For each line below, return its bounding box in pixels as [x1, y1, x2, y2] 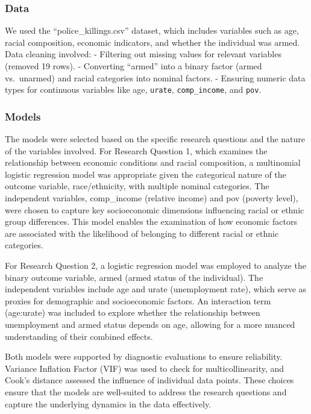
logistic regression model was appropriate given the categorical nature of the [5, 168, 286, 180]
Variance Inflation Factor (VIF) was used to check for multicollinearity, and [5, 362, 284, 374]
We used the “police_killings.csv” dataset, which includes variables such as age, [5, 24, 299, 37]
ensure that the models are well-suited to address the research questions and [5, 385, 287, 398]
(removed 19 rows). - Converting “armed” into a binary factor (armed [5, 60, 262, 72]
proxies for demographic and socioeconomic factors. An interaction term [5, 294, 271, 307]
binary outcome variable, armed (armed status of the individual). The [5, 271, 263, 283]
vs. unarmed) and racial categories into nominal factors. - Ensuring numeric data [5, 71, 306, 84]
